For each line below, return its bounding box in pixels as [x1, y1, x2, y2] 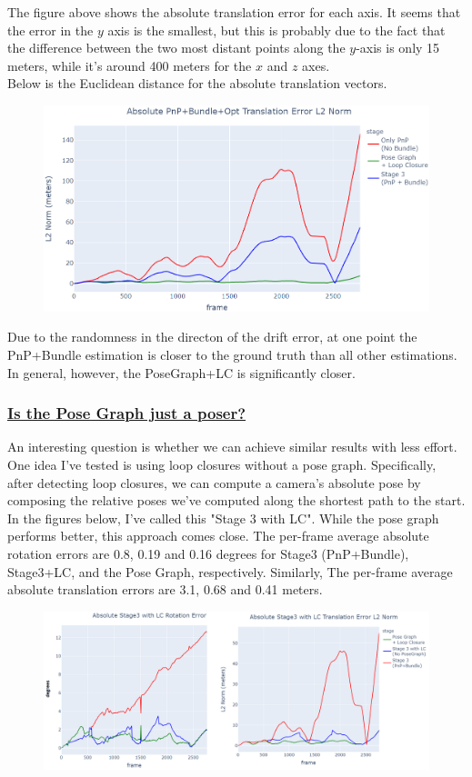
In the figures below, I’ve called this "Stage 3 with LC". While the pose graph [7, 508, 439, 527]
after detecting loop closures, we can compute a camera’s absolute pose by [7, 473, 421, 492]
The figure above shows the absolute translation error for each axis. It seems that [7, 3, 461, 21]
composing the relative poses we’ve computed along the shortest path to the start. [7, 491, 466, 510]
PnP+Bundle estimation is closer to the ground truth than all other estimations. [7, 345, 457, 364]
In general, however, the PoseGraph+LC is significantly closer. [7, 363, 356, 382]
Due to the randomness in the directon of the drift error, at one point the [7, 327, 417, 346]
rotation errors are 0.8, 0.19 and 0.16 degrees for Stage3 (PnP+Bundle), [7, 544, 409, 563]
